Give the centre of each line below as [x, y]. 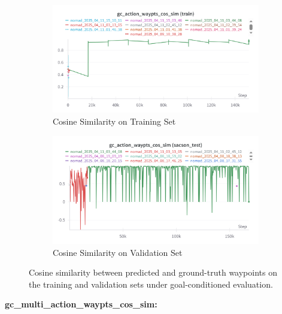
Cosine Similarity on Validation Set [118, 252]
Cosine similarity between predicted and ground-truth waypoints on [153, 272]
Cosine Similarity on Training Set [114, 121]
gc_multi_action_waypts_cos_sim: [81, 304]
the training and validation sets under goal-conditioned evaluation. [151, 284]
